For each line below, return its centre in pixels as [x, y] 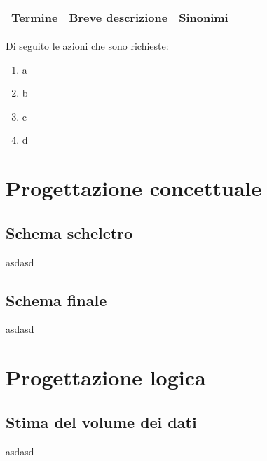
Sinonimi [204, 17]
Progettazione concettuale [134, 188]
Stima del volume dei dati [101, 421]
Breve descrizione [118, 17]
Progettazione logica [106, 377]
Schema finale [56, 300]
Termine [35, 17]
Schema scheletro [69, 232]
